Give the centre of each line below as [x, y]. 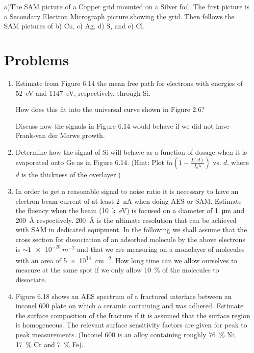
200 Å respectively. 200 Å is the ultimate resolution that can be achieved [126, 220]
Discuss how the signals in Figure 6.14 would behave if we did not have [122, 125]
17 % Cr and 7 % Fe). [50, 344]
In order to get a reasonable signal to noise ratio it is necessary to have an [127, 191]
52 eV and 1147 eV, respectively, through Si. [83, 93]
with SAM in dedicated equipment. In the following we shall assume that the [131, 230]
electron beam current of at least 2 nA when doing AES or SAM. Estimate [128, 201]
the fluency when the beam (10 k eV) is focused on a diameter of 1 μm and [130, 210]
